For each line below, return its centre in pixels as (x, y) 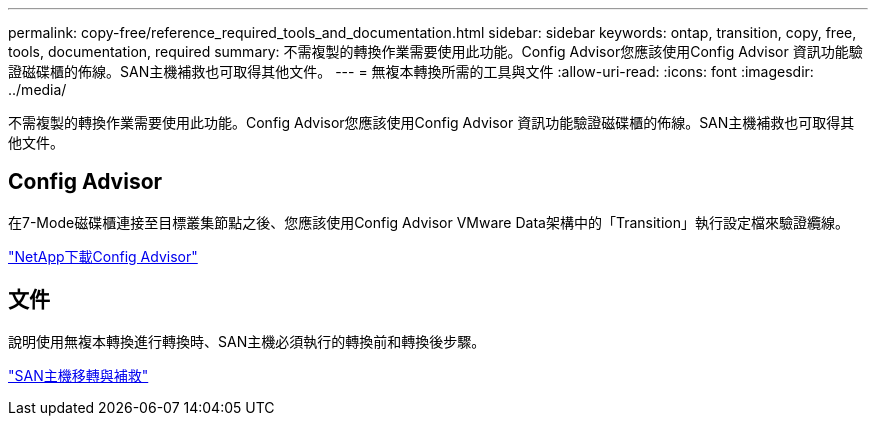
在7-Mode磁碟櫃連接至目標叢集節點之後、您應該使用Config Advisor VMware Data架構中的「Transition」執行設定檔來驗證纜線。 (428, 222)
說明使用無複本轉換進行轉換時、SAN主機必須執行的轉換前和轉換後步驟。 (247, 341)
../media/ (37, 89)
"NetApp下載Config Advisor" (103, 256)
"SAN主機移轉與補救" (78, 375)
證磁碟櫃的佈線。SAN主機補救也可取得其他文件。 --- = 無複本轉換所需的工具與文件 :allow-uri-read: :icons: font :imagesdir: (411, 71)
